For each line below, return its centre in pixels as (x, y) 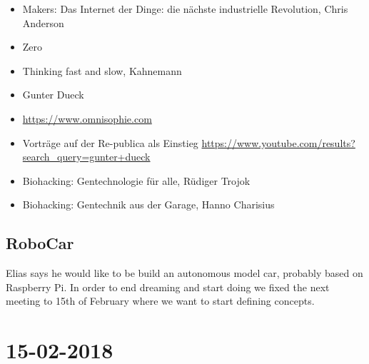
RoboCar (40, 243)
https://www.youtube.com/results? (278, 142)
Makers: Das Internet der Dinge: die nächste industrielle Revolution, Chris (185, 9)
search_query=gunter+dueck (86, 157)
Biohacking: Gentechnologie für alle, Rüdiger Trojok (136, 180)
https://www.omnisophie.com (87, 118)
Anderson (43, 22)
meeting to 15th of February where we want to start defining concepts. (160, 301)
